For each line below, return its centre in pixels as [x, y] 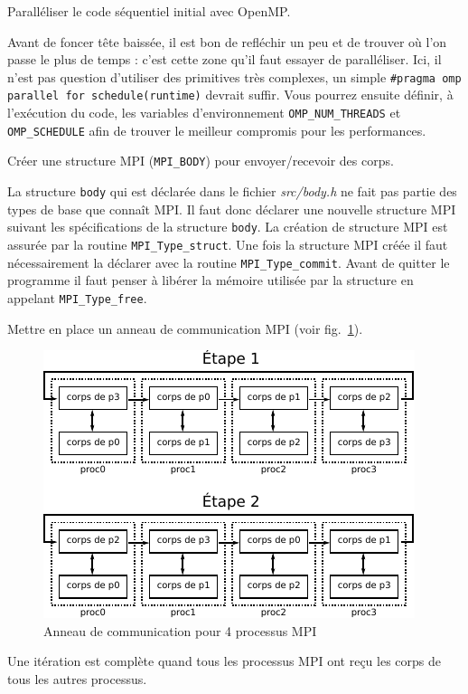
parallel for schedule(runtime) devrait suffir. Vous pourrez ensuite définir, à [230, 95]
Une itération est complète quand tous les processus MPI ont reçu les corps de [225, 661]
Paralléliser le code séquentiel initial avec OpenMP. [149, 11]
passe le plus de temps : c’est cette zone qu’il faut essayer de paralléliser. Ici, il [225, 59]
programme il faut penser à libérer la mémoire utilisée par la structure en [211, 280]
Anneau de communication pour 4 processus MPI [180, 630]
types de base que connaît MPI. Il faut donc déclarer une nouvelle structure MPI [232, 209]
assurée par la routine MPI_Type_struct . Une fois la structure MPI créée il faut [228, 244]
